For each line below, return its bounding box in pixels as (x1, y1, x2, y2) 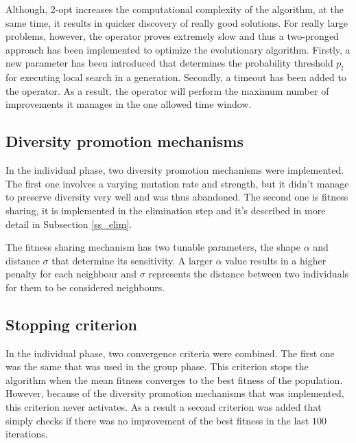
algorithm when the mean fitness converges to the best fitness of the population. (5, 372, 343, 387)
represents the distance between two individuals (148, 266, 349, 281)
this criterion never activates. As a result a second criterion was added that (5, 400, 322, 414)
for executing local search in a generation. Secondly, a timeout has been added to (5, 70, 346, 84)
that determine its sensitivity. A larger (51, 253, 213, 267)
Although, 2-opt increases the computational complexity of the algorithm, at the (5, 2, 344, 16)
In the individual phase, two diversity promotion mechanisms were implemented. (5, 163, 344, 177)
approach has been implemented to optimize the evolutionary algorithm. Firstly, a (5, 42, 351, 56)
